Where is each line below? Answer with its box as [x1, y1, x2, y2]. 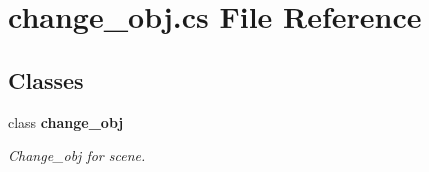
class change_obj [8, 111, 124, 132]
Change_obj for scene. [8, 145, 146, 166]
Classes [8, 64, 84, 95]
